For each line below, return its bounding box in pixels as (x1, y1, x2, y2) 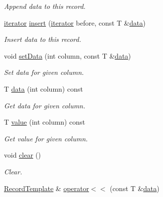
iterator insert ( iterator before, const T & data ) (4, 17, 146, 28)
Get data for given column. (4, 100, 85, 110)
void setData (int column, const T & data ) (4, 50, 131, 61)
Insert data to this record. (4, 34, 81, 44)
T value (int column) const (4, 117, 85, 127)
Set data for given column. (4, 67, 84, 77)
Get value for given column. (4, 133, 88, 143)
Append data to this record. (4, 1, 86, 11)
